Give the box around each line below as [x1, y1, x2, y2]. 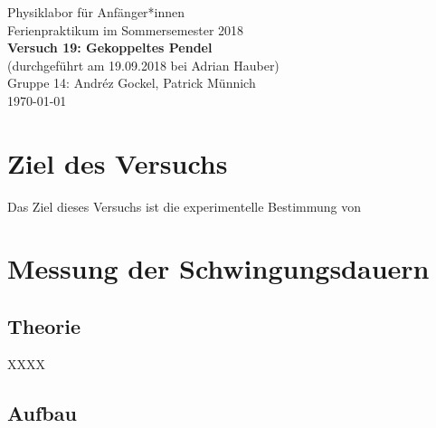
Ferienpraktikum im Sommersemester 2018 [7, 20, 244, 39]
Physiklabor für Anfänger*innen [7, 3, 185, 21]
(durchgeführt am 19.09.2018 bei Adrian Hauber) [7, 55, 280, 74]
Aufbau [7, 398, 77, 426]
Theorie [7, 312, 81, 340]
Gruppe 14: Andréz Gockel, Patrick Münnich [7, 73, 256, 92]
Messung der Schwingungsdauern [7, 250, 430, 287]
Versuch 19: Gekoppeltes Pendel [7, 38, 213, 57]
